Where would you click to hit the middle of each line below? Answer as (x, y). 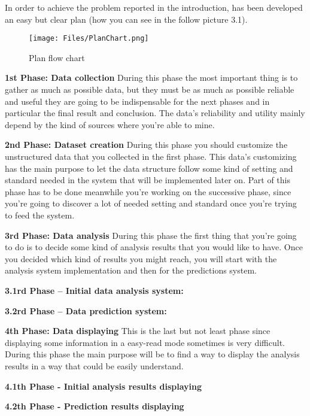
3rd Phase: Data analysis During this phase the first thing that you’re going (151, 235)
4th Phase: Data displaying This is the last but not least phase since (138, 331)
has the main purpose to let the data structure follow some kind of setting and (149, 168)
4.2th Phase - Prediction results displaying (95, 406)
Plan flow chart (57, 57)
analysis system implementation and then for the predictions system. (131, 270)
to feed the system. (40, 215)
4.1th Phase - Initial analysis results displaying (103, 386)
